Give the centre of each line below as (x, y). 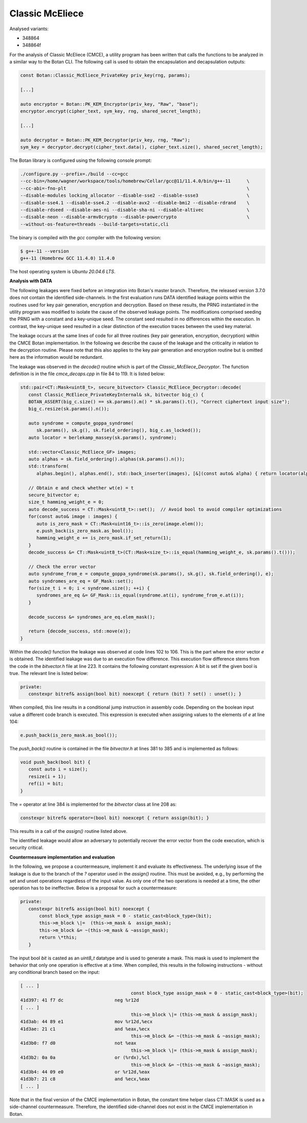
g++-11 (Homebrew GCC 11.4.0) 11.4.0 (68, 258)
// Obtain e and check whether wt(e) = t (81, 488)
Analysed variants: (29, 29)
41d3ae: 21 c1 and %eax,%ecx (85, 1029)
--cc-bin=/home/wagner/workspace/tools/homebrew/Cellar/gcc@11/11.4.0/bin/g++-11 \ (135, 181)
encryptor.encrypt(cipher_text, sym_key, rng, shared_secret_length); (111, 111)
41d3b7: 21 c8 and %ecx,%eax (85, 1079)
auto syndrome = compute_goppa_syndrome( (81, 423)
